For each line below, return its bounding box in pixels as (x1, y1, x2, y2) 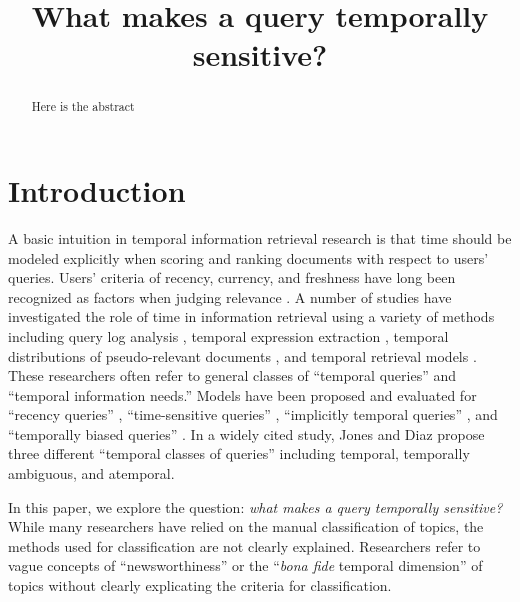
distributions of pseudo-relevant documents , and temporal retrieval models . (8, 345, 477, 366)
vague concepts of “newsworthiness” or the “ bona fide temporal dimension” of (8, 555, 483, 576)
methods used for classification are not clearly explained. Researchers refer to (8, 535, 481, 556)
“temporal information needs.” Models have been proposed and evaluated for (8, 384, 477, 405)
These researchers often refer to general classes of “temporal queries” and (8, 365, 456, 386)
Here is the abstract (31, 98, 135, 115)
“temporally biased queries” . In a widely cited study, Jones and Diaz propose (8, 423, 485, 444)
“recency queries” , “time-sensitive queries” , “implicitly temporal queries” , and (8, 404, 498, 425)
